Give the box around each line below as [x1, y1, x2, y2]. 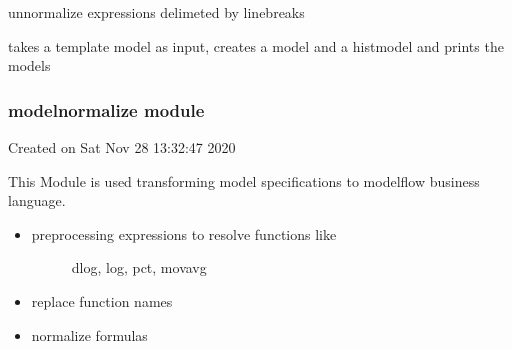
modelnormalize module [8, 97, 205, 122]
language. [8, 190, 66, 211]
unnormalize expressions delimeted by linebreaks [8, 2, 305, 22]
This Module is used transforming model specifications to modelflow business [8, 170, 480, 191]
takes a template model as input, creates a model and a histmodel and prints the [8, 35, 504, 56]
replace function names [31, 290, 173, 311]
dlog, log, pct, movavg [71, 257, 207, 278]
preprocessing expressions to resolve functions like [31, 223, 337, 244]
